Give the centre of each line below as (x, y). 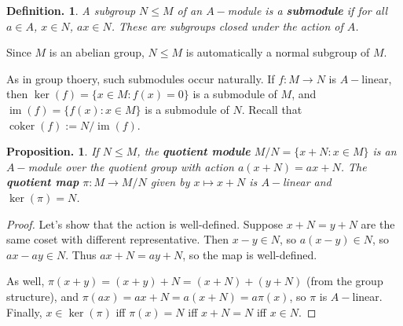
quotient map (43, 182)
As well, (26, 281)
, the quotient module (194, 151)
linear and (307, 182)
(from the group (344, 281)
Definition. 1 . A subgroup (71, 10)
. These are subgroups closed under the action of (227, 26)
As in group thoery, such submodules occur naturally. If (141, 78)
